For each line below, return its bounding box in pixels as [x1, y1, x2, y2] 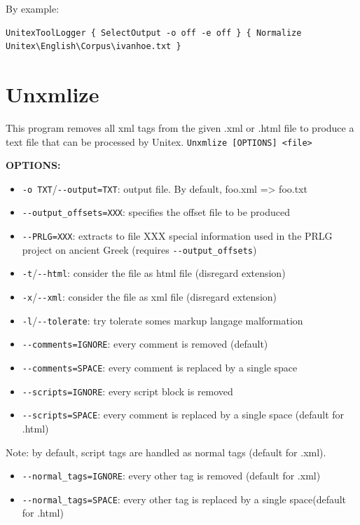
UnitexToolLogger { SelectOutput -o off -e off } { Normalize [6, 27, 302, 38]
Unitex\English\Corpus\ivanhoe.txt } [6, 41, 181, 52]
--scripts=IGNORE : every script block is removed [22, 383, 233, 398]
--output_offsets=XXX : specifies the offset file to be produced [22, 205, 291, 219]
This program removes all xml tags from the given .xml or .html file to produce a [6, 120, 354, 135]
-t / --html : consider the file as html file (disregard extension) [22, 266, 286, 280]
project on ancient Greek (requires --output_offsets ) [22, 242, 257, 257]
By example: [6, 1, 60, 15]
